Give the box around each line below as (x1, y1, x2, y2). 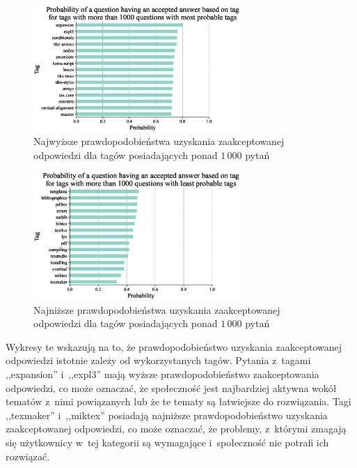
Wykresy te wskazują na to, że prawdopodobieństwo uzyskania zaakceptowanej (6, 339, 342, 354)
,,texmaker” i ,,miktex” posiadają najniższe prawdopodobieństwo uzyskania (6, 407, 328, 422)
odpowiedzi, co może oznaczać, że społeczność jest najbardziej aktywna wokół (6, 380, 337, 395)
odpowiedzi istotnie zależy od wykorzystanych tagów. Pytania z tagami (6, 353, 311, 368)
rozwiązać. (6, 448, 50, 463)
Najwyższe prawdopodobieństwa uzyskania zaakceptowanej (33, 134, 285, 149)
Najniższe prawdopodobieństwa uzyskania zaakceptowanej (33, 302, 280, 317)
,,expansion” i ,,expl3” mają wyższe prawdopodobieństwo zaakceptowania (6, 367, 319, 382)
